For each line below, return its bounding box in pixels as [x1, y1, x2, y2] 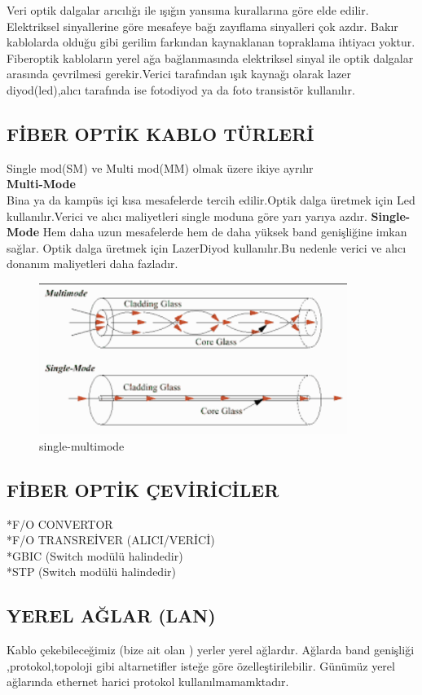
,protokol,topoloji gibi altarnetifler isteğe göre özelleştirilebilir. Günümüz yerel [7, 657, 395, 674]
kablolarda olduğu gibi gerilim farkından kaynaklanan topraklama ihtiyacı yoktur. [7, 33, 415, 51]
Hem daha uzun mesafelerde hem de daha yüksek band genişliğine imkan [42, 223, 407, 240]
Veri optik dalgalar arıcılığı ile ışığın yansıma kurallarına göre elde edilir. [7, 2, 369, 18]
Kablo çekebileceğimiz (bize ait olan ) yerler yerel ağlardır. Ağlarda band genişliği [7, 641, 415, 658]
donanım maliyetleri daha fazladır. [7, 255, 178, 272]
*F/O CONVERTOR [7, 515, 113, 532]
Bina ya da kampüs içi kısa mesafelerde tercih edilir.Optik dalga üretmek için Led [7, 191, 415, 208]
